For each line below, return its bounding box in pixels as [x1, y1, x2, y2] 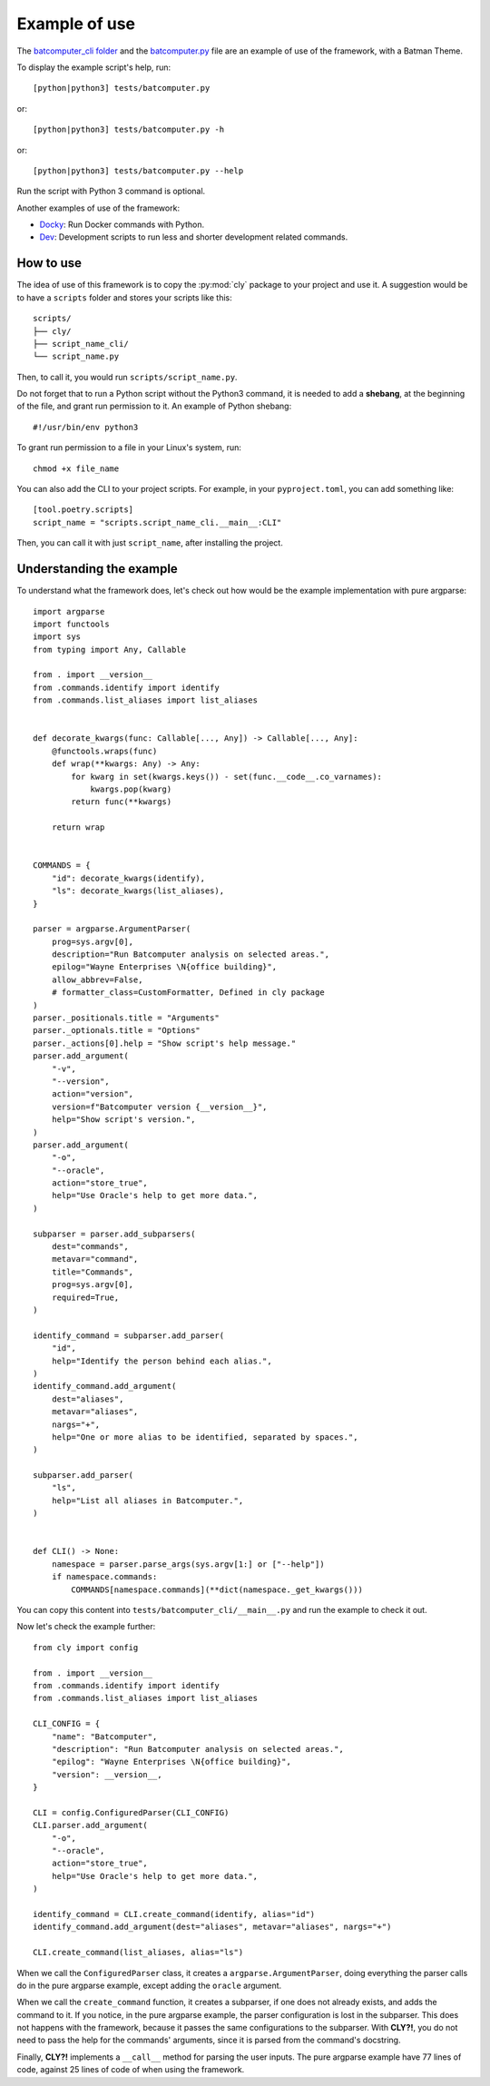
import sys [33, 632, 82, 642]
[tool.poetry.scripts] [33, 505, 134, 515]
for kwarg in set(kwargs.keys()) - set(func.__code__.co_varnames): [71, 772, 383, 782]
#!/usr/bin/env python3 [33, 422, 139, 432]
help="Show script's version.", [51, 1115, 196, 1125]
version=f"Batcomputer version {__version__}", [51, 1101, 268, 1112]
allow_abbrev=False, [51, 974, 143, 985]
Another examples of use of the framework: [16, 202, 181, 213]
